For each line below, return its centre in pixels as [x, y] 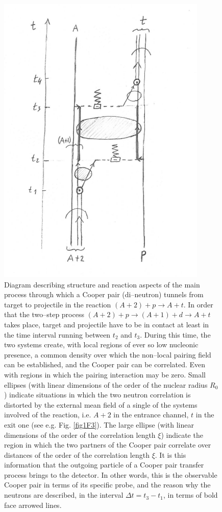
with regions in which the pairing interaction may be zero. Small [105, 374]
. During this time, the [175, 334]
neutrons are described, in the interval [64, 495]
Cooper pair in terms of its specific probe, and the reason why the [107, 485]
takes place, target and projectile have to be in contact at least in [107, 324]
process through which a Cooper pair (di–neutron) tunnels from [104, 294]
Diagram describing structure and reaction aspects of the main [102, 284]
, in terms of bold [190, 495]
